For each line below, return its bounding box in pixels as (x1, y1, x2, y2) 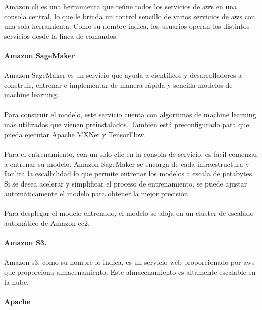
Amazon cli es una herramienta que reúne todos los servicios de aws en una (4, 1, 237, 11)
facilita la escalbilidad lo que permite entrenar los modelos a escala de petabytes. (4, 168, 254, 179)
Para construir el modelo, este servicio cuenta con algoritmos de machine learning (4, 109, 256, 119)
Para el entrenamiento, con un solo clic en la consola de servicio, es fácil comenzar (4, 148, 258, 159)
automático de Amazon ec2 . (4, 218, 90, 228)
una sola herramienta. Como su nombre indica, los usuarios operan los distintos (4, 21, 250, 31)
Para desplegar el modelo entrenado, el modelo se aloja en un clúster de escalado (4, 208, 254, 218)
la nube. (4, 276, 29, 287)
